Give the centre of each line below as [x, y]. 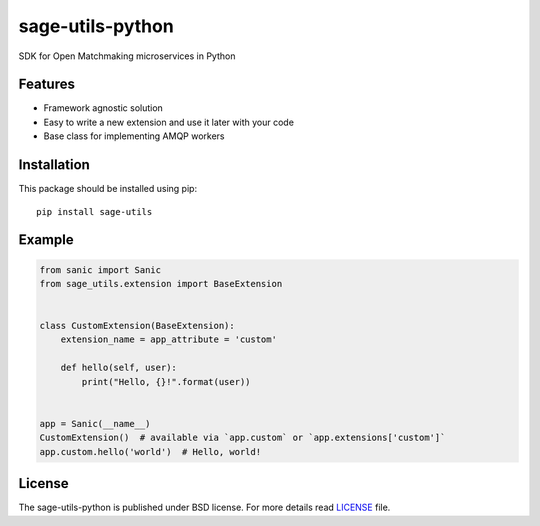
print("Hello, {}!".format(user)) [166, 381]
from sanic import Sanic [100, 269]
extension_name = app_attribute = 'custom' [168, 339]
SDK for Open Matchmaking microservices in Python [127, 56]
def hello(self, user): [118, 368]
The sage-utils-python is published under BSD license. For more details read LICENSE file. [204, 507]
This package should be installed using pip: [108, 189]
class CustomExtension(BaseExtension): [137, 326]
